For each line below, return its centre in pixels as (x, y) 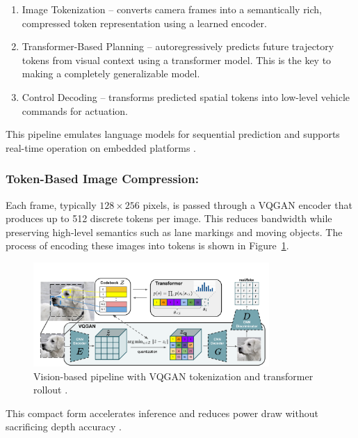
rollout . (51, 390)
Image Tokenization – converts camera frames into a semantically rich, (172, 9)
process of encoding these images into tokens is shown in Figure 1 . (147, 245)
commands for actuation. (75, 110)
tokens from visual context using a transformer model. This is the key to (177, 60)
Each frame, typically (51, 204)
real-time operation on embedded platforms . (101, 147)
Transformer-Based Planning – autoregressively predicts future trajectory (178, 46)
